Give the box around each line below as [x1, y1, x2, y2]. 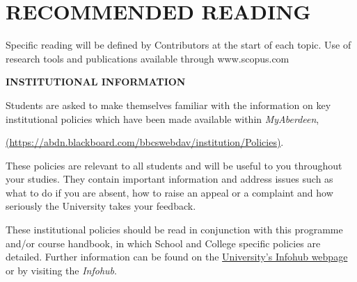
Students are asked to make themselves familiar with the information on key [6, 97, 331, 112]
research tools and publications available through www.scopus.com [6, 51, 289, 65]
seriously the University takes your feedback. [6, 199, 196, 213]
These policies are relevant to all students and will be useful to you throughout [6, 158, 342, 172]
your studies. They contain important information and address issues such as [6, 172, 333, 186]
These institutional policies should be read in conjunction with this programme [6, 222, 343, 237]
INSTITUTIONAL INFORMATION [6, 74, 186, 89]
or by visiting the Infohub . [6, 263, 117, 277]
